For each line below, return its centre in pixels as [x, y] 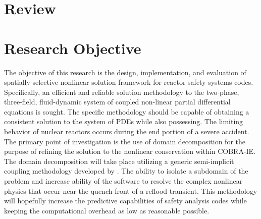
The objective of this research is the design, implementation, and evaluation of [125, 72]
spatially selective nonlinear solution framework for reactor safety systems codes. [129, 82]
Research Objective [73, 48]
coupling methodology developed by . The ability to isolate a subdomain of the [126, 171]
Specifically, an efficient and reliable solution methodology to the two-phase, [122, 92]
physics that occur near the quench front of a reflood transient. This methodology [131, 190]
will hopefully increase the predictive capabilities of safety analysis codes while [125, 201]
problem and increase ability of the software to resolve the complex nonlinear [123, 181]
